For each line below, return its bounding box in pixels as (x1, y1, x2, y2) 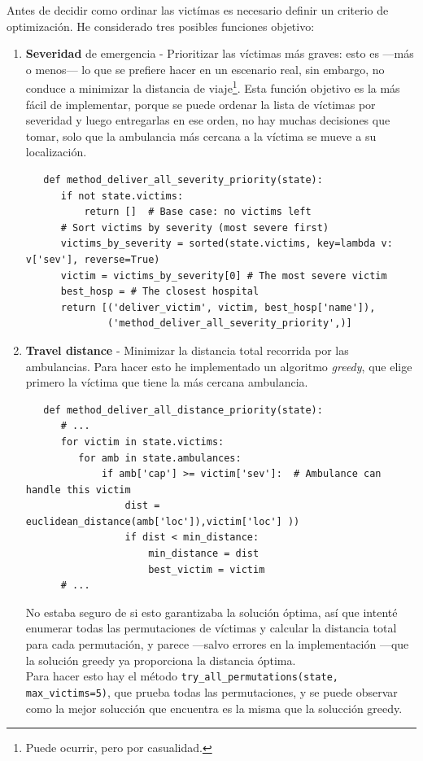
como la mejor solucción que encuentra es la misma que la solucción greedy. (25, 699, 403, 716)
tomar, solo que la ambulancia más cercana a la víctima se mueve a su (25, 127, 377, 144)
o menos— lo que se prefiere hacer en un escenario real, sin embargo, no (25, 60, 385, 77)
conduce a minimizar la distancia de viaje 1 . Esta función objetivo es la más (25, 77, 400, 97)
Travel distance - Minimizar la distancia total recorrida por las (25, 341, 349, 358)
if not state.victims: (60, 190, 184, 202)
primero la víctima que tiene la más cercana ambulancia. (25, 374, 308, 391)
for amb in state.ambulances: (78, 452, 242, 464)
